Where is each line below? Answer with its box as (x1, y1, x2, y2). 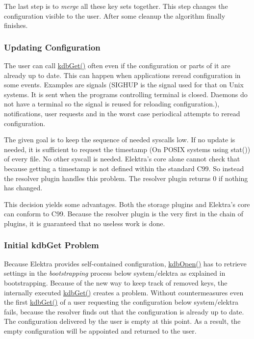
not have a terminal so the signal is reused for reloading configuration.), (4, 99, 220, 109)
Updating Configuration (4, 41, 101, 53)
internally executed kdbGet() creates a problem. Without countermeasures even (4, 287, 244, 297)
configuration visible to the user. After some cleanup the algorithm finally (4, 10, 226, 21)
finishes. (4, 20, 28, 30)
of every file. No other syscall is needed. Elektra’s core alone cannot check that (4, 154, 240, 164)
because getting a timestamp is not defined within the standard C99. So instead (4, 163, 244, 173)
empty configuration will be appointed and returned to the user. (4, 325, 197, 336)
